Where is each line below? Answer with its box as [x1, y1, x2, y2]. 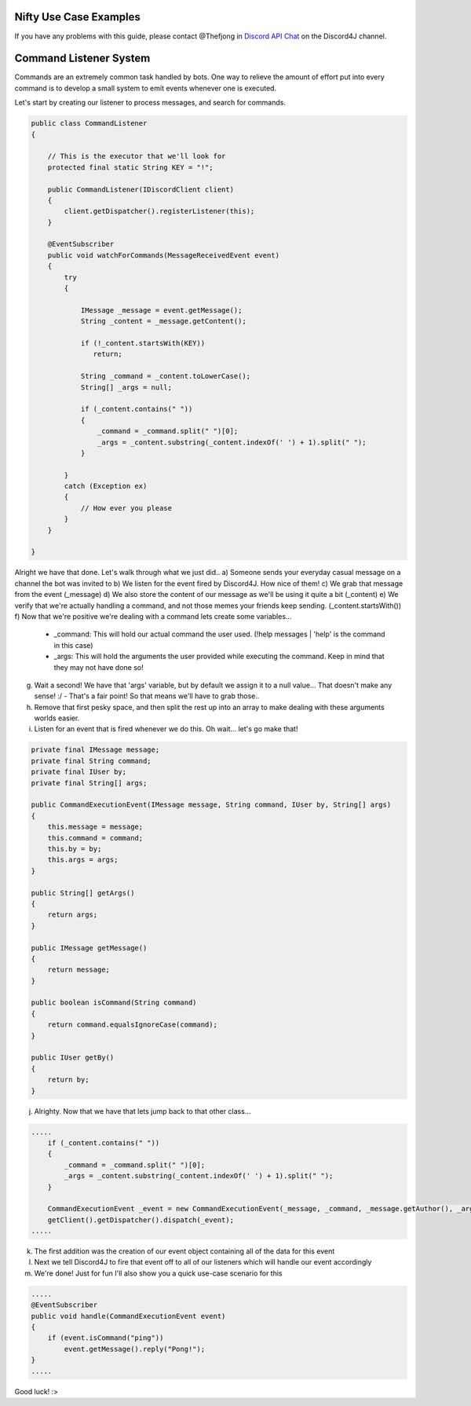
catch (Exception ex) [64, 481, 148, 491]
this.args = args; [47, 855, 119, 864]
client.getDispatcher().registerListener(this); [64, 207, 255, 216]
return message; [47, 965, 110, 974]
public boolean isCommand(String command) [31, 998, 197, 1007]
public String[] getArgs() [31, 888, 135, 897]
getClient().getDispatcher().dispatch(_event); [47, 1215, 235, 1225]
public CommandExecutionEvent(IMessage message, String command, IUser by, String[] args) [31, 800, 392, 809]
